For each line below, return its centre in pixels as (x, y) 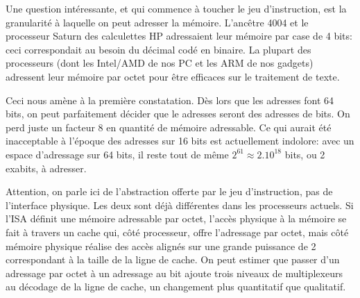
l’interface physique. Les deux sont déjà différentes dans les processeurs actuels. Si (180, 205)
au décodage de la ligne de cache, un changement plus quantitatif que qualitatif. (176, 287)
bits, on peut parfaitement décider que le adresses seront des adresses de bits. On (178, 114)
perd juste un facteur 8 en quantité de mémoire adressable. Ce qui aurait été (169, 127)
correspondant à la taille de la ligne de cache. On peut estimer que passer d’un (173, 259)
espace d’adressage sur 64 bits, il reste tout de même (117, 154)
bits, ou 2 (305, 154)
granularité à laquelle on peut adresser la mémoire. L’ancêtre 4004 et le (157, 22)
